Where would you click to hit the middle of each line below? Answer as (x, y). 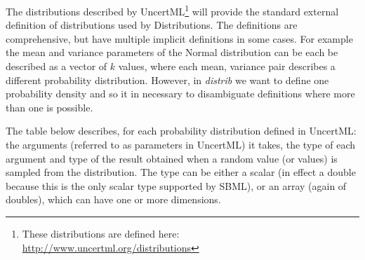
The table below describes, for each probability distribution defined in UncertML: (181, 131)
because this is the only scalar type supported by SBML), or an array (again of (176, 185)
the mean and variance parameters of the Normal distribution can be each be (172, 52)
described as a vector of (57, 66)
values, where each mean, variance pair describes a (227, 66)
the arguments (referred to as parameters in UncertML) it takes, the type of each (181, 144)
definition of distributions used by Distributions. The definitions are (152, 25)
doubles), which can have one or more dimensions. (113, 199)
